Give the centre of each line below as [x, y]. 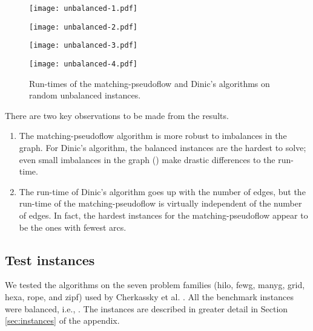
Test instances [50, 259]
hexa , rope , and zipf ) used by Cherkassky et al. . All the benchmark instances [149, 296]
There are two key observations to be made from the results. [117, 115]
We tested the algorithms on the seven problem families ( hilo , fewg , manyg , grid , [155, 285]
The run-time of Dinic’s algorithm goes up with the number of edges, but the [162, 191]
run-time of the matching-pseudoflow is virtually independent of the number [160, 203]
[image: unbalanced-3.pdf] [83, 46]
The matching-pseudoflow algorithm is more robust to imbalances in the [153, 136]
